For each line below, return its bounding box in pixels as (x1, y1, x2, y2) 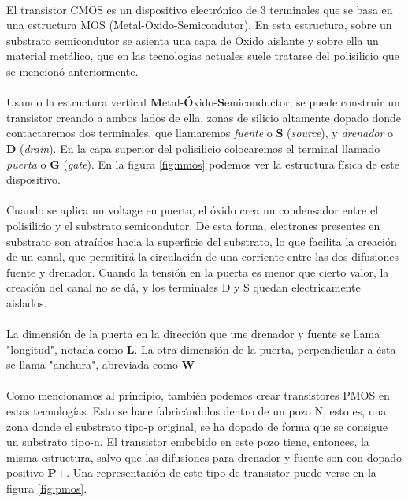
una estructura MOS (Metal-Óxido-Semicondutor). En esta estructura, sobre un (6, 17, 392, 33)
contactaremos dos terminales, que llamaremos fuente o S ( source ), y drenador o (6, 125, 394, 141)
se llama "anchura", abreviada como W (6, 356, 195, 373)
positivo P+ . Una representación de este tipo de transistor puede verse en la (6, 464, 376, 481)
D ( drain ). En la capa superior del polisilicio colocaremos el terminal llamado (6, 139, 380, 156)
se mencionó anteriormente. (6, 62, 139, 79)
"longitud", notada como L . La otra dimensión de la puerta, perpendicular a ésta (6, 340, 396, 357)
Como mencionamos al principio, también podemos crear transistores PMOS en (6, 387, 390, 403)
